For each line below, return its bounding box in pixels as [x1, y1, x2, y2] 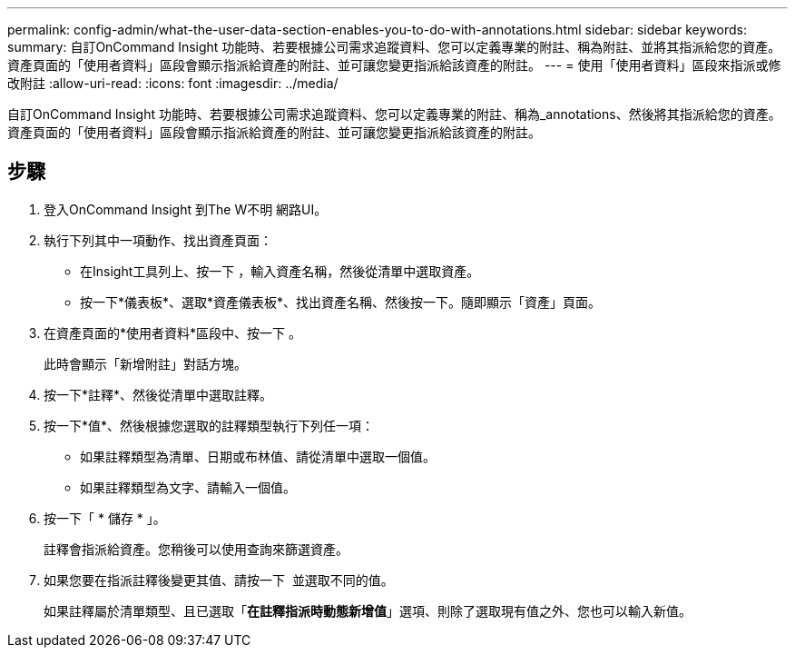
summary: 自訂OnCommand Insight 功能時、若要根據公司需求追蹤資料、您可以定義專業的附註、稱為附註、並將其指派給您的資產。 [7, 39, 781, 55]
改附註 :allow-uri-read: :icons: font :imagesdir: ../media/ [7, 75, 339, 91]
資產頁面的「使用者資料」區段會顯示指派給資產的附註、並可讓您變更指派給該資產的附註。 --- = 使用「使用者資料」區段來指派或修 [7, 57, 781, 73]
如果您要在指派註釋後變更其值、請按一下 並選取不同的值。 [44, 571, 394, 588]
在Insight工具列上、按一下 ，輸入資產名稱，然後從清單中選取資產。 [80, 263, 480, 279]
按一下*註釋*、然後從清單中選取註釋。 [44, 386, 273, 402]
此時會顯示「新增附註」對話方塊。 [44, 355, 247, 372]
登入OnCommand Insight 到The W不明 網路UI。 [44, 201, 328, 217]
